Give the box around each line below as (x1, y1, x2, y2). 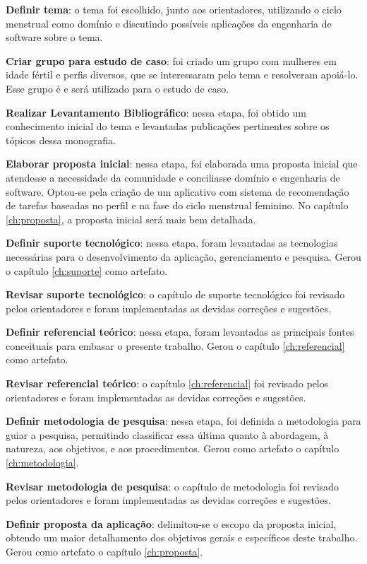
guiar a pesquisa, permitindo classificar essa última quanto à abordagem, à (6, 427, 329, 442)
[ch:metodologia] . (6, 455, 79, 470)
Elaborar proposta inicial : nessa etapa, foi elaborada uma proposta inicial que (6, 156, 358, 171)
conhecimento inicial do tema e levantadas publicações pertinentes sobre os (6, 119, 330, 134)
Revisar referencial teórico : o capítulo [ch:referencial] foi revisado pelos (6, 376, 329, 391)
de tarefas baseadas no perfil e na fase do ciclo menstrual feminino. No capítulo (6, 198, 349, 213)
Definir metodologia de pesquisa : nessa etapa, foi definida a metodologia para (6, 413, 361, 428)
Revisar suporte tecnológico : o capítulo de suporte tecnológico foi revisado (6, 287, 345, 302)
